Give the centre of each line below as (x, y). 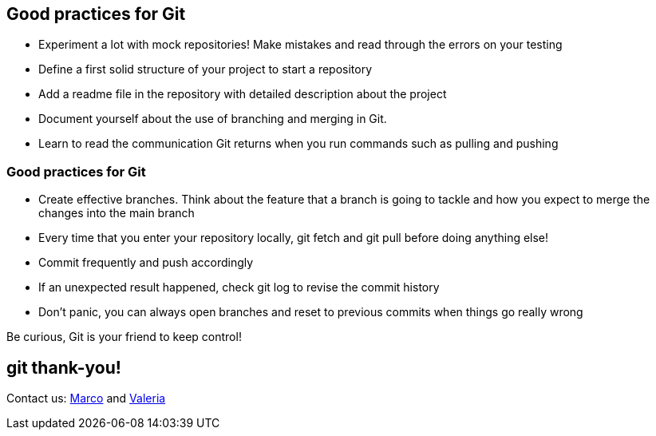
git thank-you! (64, 367)
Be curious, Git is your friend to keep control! (124, 337)
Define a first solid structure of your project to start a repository (205, 69)
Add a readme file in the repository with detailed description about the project (243, 94)
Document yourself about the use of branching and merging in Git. (213, 119)
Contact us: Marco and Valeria (86, 398)
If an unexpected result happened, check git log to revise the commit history (239, 287)
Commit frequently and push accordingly (146, 263)
